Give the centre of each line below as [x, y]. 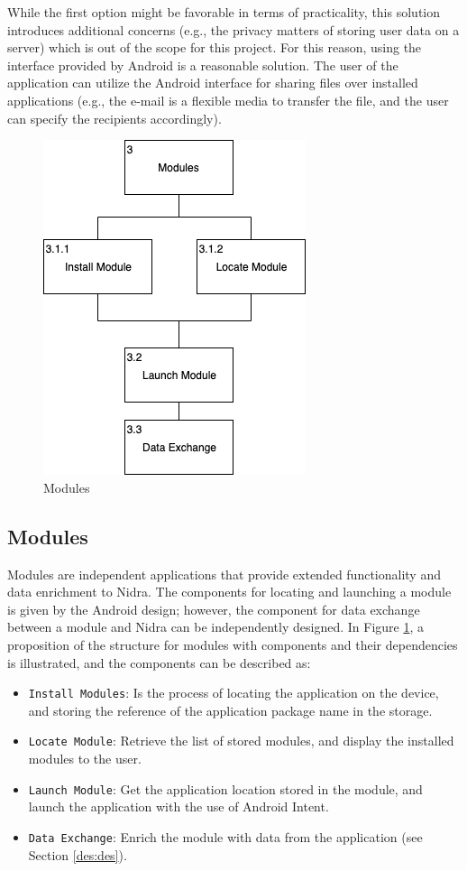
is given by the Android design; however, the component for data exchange [214, 609]
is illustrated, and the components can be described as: [159, 662]
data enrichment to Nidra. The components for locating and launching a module [229, 592]
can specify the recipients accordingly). [114, 118]
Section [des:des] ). [78, 854]
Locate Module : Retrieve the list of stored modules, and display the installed [241, 741]
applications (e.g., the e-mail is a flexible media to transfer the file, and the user [228, 100]
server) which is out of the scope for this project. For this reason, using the [215, 47]
